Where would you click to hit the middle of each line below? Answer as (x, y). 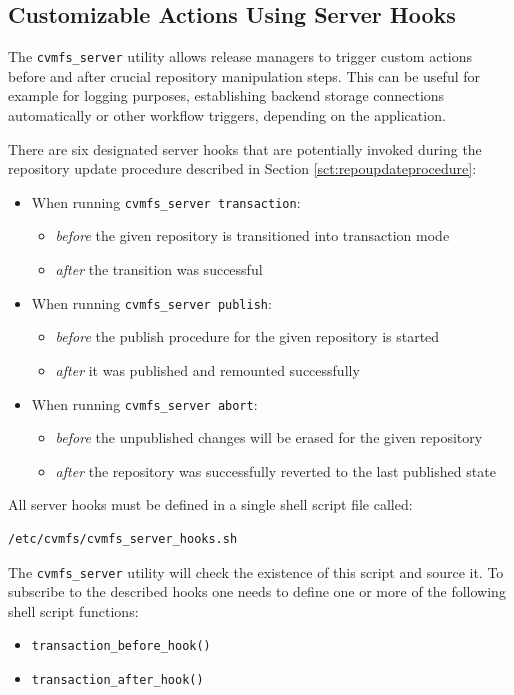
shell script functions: (73, 610)
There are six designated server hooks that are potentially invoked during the (245, 148)
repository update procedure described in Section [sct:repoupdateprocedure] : (242, 168)
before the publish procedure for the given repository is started (247, 336)
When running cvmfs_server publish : (151, 302)
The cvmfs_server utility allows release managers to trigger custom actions (240, 56)
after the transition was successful (159, 269)
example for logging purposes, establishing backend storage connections (226, 95)
